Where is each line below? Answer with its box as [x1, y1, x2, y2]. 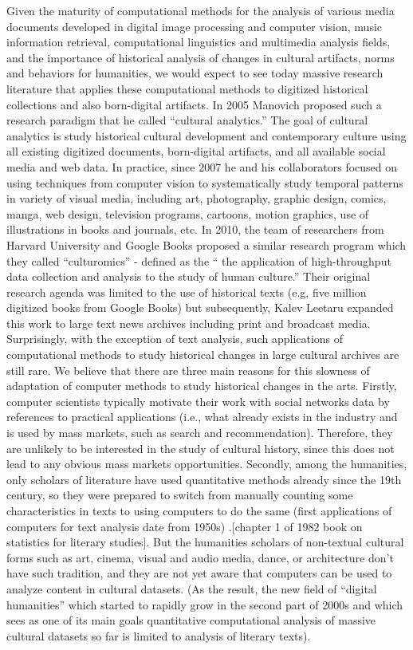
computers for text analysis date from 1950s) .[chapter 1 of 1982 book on [6, 518, 363, 534]
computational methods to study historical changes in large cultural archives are [6, 346, 399, 363]
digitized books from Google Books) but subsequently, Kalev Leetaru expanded [6, 299, 394, 316]
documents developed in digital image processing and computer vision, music [6, 18, 383, 34]
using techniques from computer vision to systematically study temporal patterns [6, 174, 403, 191]
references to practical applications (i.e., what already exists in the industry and [6, 408, 398, 425]
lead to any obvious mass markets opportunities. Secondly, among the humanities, [6, 455, 407, 472]
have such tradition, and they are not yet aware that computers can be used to [6, 565, 392, 581]
